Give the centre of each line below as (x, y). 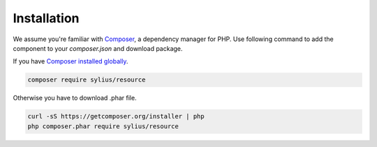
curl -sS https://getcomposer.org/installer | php (116, 116)
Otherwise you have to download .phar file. (75, 98)
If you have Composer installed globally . (71, 61)
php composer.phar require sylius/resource (103, 126)
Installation (46, 18)
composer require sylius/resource (87, 80)
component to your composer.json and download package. (98, 48)
